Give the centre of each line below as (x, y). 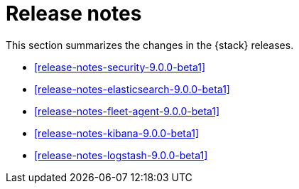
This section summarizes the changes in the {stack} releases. (150, 45)
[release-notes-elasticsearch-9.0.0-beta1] (132, 89)
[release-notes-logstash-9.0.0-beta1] (121, 155)
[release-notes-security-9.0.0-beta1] (120, 67)
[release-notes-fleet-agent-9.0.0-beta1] (127, 111)
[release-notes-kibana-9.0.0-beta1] (117, 133)
